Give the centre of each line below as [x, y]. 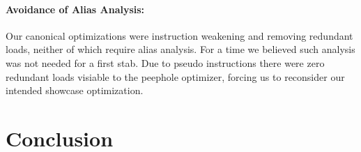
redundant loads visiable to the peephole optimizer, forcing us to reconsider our [175, 76]
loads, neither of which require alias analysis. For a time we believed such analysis [180, 49]
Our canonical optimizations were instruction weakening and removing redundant [179, 35]
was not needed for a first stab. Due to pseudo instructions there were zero [165, 62]
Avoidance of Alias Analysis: [75, 9]
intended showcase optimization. [75, 90]
